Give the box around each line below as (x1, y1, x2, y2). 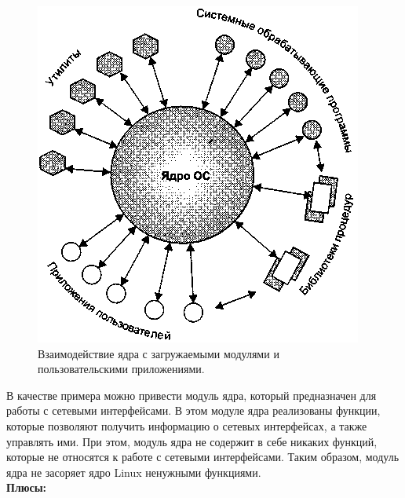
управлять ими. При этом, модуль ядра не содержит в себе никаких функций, (6, 433, 378, 449)
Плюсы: (6, 479, 47, 496)
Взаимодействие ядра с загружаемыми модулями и (38, 345, 279, 361)
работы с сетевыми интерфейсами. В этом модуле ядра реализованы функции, (6, 402, 381, 419)
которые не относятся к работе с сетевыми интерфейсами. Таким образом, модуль (6, 449, 400, 465)
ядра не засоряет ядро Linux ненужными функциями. (6, 463, 261, 480)
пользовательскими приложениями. (38, 361, 205, 377)
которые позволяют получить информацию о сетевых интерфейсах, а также (6, 417, 367, 434)
